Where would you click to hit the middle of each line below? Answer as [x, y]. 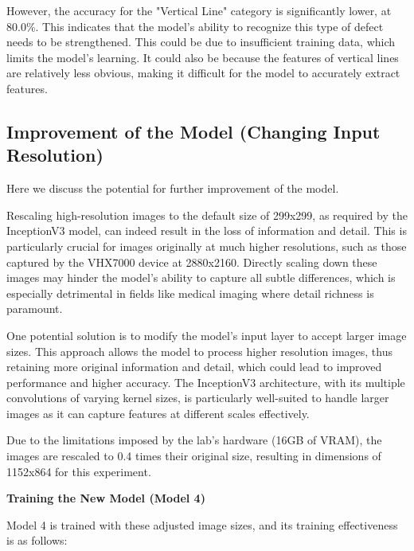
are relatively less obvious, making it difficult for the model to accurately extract [203, 73]
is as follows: [37, 540]
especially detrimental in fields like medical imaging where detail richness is [190, 293]
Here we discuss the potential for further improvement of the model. [173, 188]
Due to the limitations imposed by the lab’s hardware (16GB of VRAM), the [194, 440]
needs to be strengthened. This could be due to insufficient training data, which [201, 42]
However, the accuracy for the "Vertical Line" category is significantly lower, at [199, 10]
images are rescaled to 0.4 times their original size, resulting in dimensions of [194, 456]
